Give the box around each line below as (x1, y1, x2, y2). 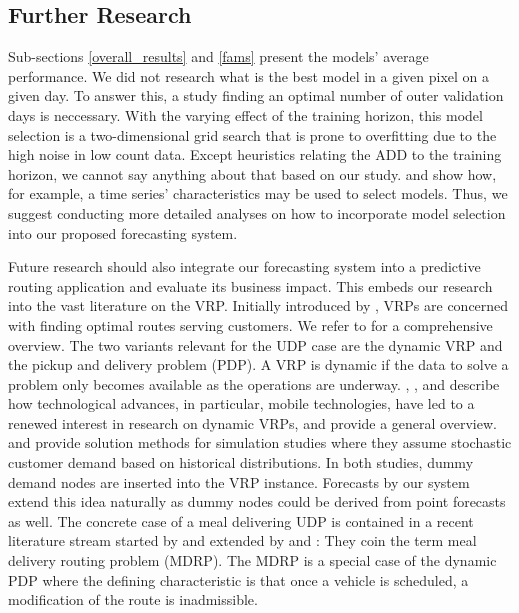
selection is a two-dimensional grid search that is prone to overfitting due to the (8, 124, 497, 145)
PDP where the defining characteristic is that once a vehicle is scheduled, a (8, 569, 469, 590)
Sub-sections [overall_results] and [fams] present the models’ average (8, 46, 429, 67)
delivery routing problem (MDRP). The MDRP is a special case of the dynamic (8, 550, 497, 571)
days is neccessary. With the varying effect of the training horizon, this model (8, 104, 483, 125)
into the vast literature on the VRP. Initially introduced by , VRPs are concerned (8, 295, 509, 316)
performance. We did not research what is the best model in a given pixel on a (8, 65, 490, 86)
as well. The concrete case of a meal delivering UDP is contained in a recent (8, 510, 474, 531)
